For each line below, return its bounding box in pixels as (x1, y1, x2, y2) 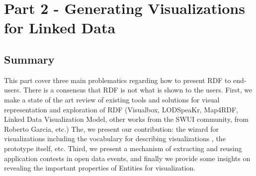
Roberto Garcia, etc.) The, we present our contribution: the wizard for (4, 123, 219, 134)
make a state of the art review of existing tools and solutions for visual (4, 94, 220, 104)
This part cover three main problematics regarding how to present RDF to (4, 75, 231, 85)
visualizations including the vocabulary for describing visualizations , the (4, 133, 226, 144)
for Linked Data (4, 17, 116, 38)
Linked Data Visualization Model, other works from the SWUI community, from (4, 114, 249, 124)
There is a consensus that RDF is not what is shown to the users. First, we (23, 85, 253, 95)
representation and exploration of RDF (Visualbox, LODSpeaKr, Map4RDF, (4, 104, 238, 114)
